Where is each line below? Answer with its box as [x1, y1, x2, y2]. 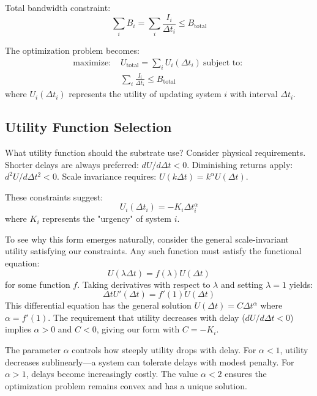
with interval [229, 87, 278, 100]
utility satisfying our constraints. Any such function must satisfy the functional [5, 244, 302, 257]
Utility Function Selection [5, 117, 172, 136]
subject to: [203, 59, 243, 67]
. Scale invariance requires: [56, 170, 157, 183]
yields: [289, 277, 313, 290]
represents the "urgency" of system [42, 212, 171, 225]
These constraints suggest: [5, 190, 103, 203]
